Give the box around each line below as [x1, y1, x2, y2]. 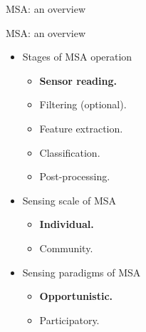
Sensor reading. [39, 73, 117, 88]
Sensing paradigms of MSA [22, 264, 141, 279]
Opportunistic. [39, 289, 113, 304]
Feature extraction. [39, 120, 123, 135]
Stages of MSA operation [22, 49, 132, 64]
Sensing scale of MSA [22, 192, 117, 207]
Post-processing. [39, 169, 110, 184]
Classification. [39, 145, 100, 160]
